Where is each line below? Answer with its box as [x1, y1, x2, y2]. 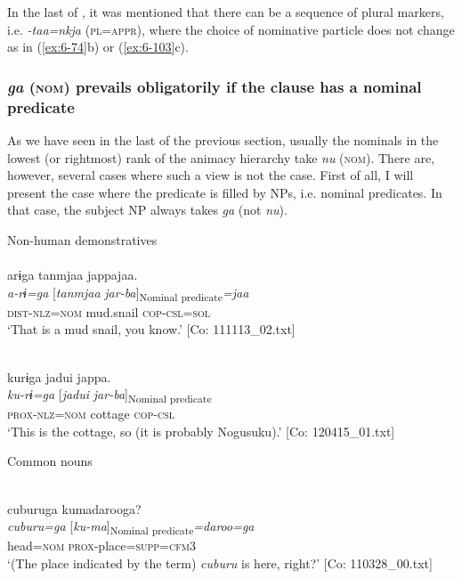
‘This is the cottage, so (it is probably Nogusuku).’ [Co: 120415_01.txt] [7, 421, 395, 440]
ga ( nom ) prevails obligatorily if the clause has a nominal [7, 75, 422, 97]
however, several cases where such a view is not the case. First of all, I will [7, 166, 414, 184]
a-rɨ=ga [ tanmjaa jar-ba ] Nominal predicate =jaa [7, 282, 249, 304]
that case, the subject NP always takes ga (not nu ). [7, 200, 288, 219]
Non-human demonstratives [7, 230, 158, 249]
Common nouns [7, 452, 93, 470]
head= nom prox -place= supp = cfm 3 [7, 536, 196, 555]
